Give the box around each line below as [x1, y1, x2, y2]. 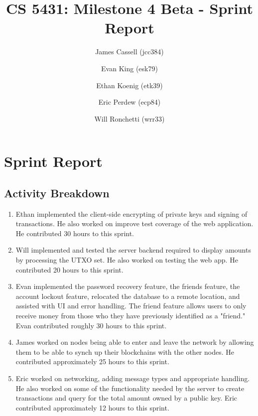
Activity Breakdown [4, 185, 110, 200]
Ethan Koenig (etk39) [96, 80, 163, 90]
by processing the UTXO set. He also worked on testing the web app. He [15, 255, 238, 265]
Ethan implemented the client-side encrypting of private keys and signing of [15, 208, 248, 219]
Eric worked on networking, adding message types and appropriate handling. [15, 373, 250, 383]
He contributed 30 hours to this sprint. [15, 228, 134, 238]
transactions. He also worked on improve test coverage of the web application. [15, 218, 254, 229]
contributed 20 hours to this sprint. [15, 264, 124, 275]
